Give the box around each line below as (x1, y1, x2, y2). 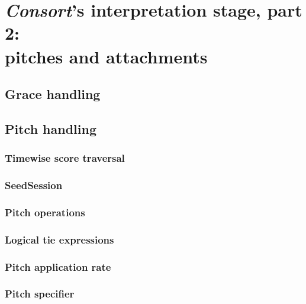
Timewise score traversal (5, 151, 125, 165)
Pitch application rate (5, 259, 111, 274)
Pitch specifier (5, 286, 75, 301)
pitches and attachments (5, 44, 208, 68)
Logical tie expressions (5, 232, 114, 247)
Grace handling (5, 85, 101, 103)
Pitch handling (5, 119, 97, 137)
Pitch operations (5, 204, 85, 219)
